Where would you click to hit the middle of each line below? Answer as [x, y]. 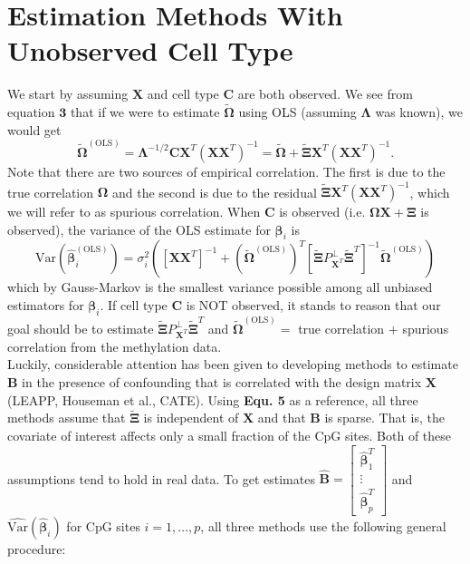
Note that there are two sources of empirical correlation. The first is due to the [226, 171]
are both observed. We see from [325, 94]
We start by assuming [68, 94]
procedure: [37, 548]
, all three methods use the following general [323, 525]
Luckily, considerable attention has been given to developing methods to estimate [233, 364]
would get [34, 129]
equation [31, 112]
